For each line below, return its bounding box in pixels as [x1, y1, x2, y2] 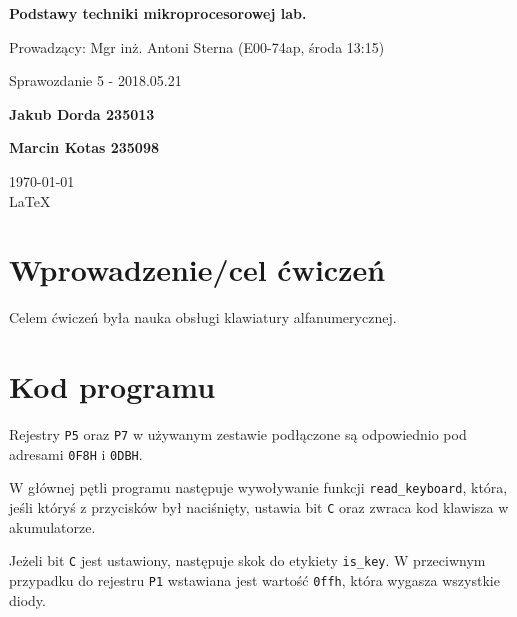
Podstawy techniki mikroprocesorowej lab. [9, 3, 307, 23]
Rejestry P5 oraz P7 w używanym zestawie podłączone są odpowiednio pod [9, 424, 467, 444]
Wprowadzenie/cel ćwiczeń [9, 249, 386, 290]
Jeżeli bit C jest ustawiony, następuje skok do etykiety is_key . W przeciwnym [9, 550, 486, 571]
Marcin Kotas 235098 [9, 137, 159, 158]
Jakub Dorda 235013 [9, 103, 155, 124]
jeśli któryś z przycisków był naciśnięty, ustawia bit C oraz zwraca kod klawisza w [9, 496, 509, 517]
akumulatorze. [9, 516, 96, 537]
